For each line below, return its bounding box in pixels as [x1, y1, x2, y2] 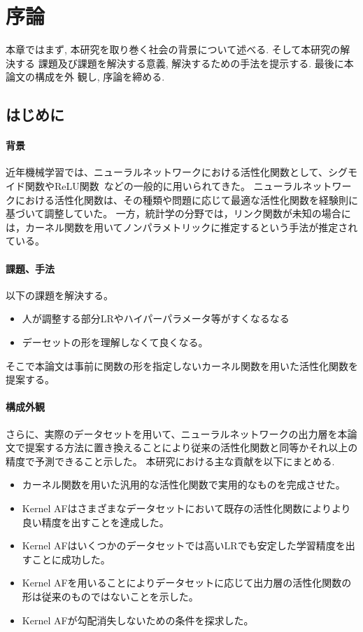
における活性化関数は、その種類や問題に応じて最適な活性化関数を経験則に [15, 192, 358, 207]
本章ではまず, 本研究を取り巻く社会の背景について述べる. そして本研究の [6, 42, 341, 57]
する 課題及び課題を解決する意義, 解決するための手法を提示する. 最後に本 [15, 55, 354, 70]
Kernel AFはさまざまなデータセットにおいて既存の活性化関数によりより [22, 500, 351, 515]
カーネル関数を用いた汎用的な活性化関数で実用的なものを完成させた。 [22, 477, 346, 492]
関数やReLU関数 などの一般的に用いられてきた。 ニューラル [24, 179, 303, 193]
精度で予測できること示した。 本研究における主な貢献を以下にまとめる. [6, 453, 335, 468]
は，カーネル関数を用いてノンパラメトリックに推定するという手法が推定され [6, 219, 358, 234]
